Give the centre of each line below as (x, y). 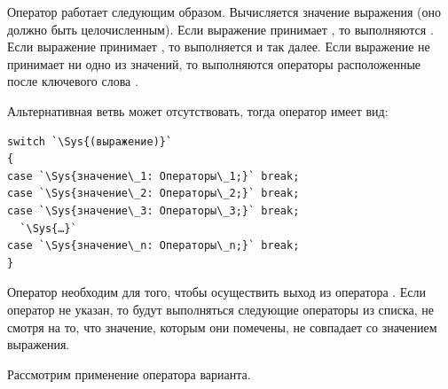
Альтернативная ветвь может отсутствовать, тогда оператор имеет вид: (198, 110)
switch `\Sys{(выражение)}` (90, 141)
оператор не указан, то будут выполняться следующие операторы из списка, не (221, 309)
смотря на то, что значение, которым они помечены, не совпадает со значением (222, 327)
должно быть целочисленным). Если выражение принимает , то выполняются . (220, 29)
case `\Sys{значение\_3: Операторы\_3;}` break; (153, 210)
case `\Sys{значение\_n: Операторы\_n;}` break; (153, 246)
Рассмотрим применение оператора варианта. (129, 373)
